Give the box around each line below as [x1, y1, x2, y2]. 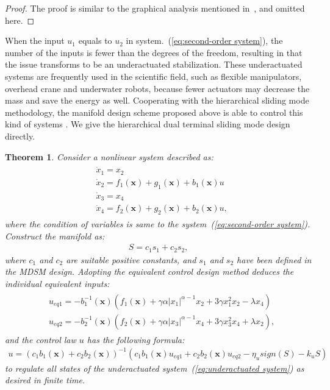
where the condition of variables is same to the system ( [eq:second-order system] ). [5, 218, 310, 230]
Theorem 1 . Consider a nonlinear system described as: [5, 150, 213, 163]
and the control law [5, 333, 76, 346]
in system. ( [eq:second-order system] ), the [126, 34, 283, 47]
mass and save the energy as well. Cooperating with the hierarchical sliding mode [5, 94, 309, 107]
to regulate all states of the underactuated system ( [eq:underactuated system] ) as [5, 361, 304, 374]
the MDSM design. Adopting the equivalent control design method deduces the [5, 265, 294, 278]
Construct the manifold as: [5, 229, 105, 242]
